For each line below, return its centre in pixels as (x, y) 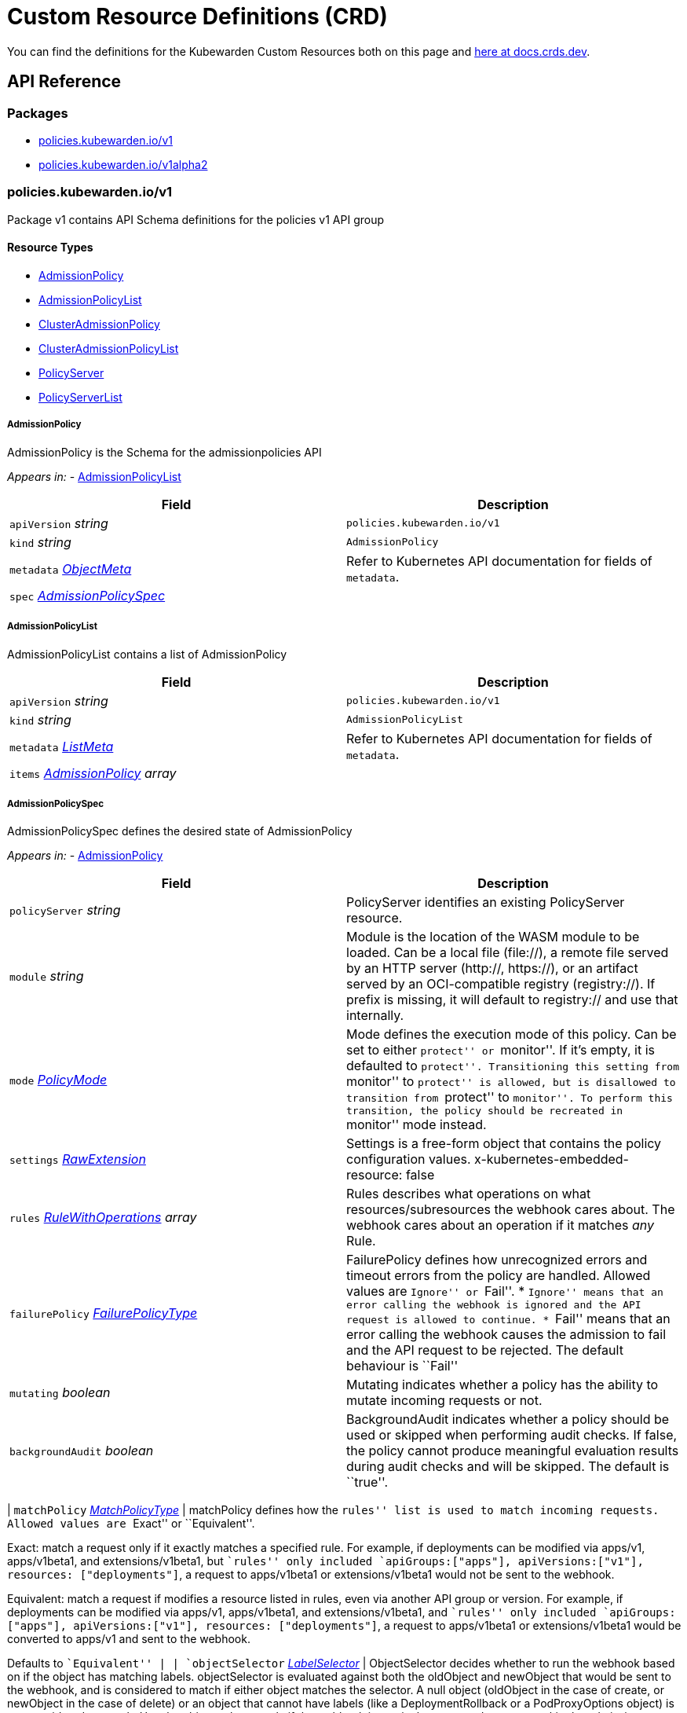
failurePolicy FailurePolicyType (104, 1313)
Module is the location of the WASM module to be (493, 937)
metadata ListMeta (62, 746)
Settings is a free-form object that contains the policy (504, 1144)
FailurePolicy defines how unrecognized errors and (497, 1260)
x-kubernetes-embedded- (552, 1159)
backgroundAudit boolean (82, 1451)
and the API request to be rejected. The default (485, 1350)
